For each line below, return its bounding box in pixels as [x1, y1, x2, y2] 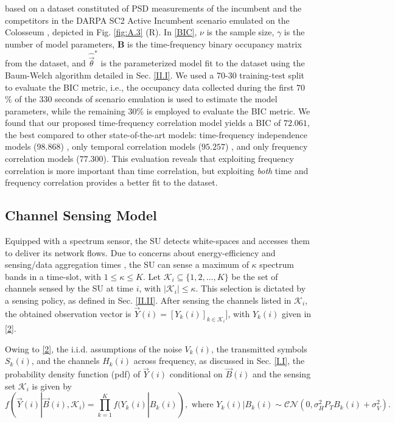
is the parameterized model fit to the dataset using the [100, 57, 305, 69]
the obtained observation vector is [5, 307, 131, 320]
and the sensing [253, 368, 311, 380]
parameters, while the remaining [5, 104, 125, 117]
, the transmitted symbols [211, 342, 307, 355]
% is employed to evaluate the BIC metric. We [136, 104, 310, 117]
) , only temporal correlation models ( [60, 140, 202, 153]
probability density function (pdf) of [5, 368, 141, 380]
